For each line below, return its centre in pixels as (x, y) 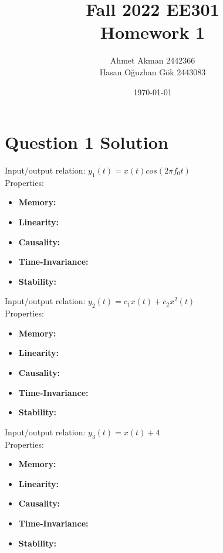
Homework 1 (153, 32)
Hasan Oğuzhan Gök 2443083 (153, 71)
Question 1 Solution (87, 142)
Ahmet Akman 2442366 (153, 60)
